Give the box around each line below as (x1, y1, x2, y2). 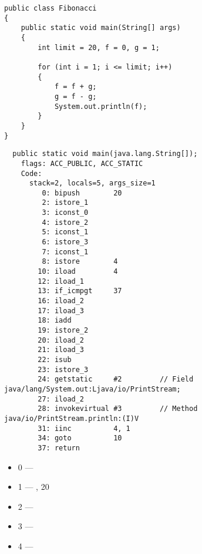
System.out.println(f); (54, 102, 147, 111)
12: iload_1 (38, 277, 85, 286)
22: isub (38, 355, 72, 364)
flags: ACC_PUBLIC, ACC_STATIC (21, 159, 143, 168)
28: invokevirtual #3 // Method (38, 404, 198, 413)
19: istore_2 (38, 326, 89, 334)
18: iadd (38, 316, 72, 325)
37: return (38, 443, 80, 452)
